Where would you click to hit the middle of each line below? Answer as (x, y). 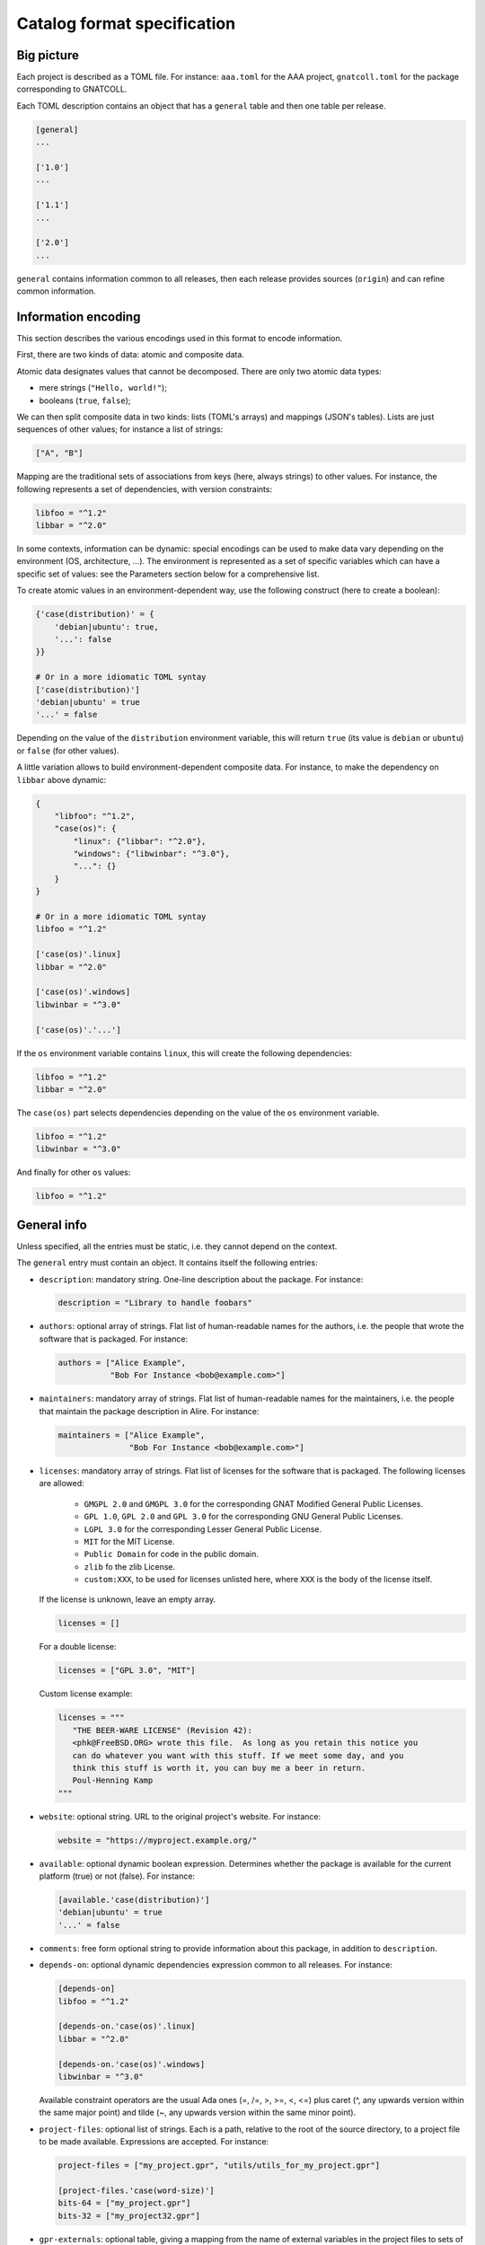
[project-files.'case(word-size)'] (136, 2190)
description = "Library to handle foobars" (155, 1303)
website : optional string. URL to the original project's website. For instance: (180, 1816)
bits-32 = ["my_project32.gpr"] (129, 2215)
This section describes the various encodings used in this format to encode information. (180, 339)
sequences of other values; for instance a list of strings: (120, 429)
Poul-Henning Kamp (113, 1781)
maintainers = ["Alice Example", (132, 1435)
